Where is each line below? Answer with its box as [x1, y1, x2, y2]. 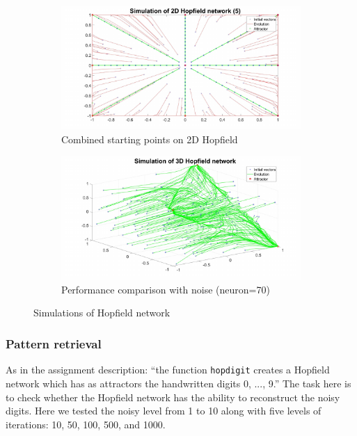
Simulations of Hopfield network [33, 305, 170, 320]
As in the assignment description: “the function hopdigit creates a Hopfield [6, 362, 330, 377]
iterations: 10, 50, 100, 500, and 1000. [6, 417, 166, 431]
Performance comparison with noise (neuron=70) [61, 282, 270, 296]
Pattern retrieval [6, 334, 102, 352]
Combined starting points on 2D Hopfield [61, 131, 238, 146]
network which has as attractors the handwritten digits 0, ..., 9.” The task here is [6, 376, 351, 390]
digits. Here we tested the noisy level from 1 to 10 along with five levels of [6, 403, 322, 418]
